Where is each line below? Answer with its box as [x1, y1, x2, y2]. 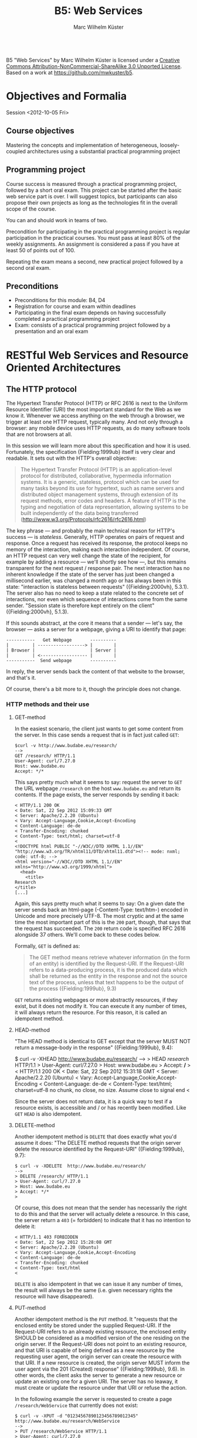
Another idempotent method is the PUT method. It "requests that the [14, 1315, 178, 1322]
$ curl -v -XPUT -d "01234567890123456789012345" [14, 1413, 139, 1419]
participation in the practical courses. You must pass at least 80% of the [6, 234, 181, 241]
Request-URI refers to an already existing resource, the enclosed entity [14, 1328, 186, 1335]
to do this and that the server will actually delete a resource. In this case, [14, 1210, 190, 1217]
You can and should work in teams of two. [6, 216, 108, 223]
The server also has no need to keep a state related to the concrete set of [6, 589, 184, 596]
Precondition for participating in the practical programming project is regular [6, 228, 191, 235]
